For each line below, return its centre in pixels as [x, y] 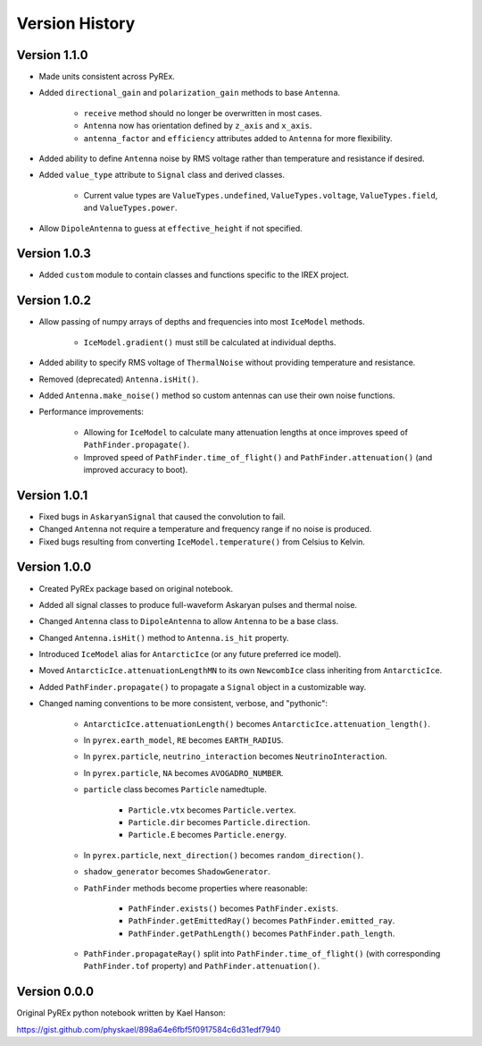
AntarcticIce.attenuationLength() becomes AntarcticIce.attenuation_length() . [257, 723]
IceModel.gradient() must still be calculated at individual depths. [210, 342]
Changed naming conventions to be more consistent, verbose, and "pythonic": [183, 704]
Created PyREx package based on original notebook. [136, 588]
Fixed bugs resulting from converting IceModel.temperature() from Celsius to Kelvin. [202, 542]
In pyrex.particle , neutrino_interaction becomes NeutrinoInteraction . [235, 756]
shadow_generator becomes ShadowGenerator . [177, 872]
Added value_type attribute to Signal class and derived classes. [162, 175]
